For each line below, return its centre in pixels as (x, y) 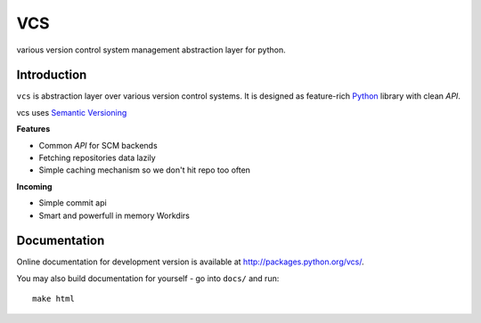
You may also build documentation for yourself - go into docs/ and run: (148, 278)
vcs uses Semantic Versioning (72, 112)
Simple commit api (73, 203)
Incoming (34, 186)
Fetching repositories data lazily (97, 158)
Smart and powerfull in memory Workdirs (114, 215)
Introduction (52, 75)
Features (33, 129)
